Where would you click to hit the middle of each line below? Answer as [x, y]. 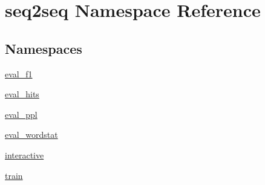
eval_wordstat [31, 135]
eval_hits [22, 94]
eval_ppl [21, 114]
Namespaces [44, 48]
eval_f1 [19, 73]
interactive [25, 154]
